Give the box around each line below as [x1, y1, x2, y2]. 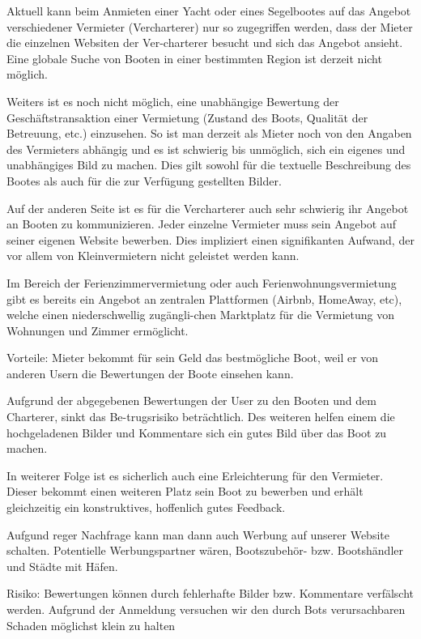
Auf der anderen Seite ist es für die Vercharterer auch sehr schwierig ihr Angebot [6, 199, 409, 216]
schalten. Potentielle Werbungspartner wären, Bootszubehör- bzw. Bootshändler [6, 542, 403, 559]
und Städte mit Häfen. [6, 557, 118, 574]
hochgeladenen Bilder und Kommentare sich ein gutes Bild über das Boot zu [6, 424, 387, 441]
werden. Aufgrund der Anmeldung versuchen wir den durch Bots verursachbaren [6, 601, 406, 617]
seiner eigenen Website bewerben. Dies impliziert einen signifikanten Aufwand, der [6, 231, 415, 248]
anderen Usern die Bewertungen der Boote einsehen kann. [6, 364, 294, 381]
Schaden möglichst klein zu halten [6, 616, 176, 633]
